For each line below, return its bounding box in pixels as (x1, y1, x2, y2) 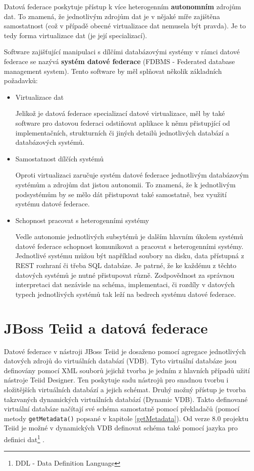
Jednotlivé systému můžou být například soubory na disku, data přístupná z (15, 250, 244, 261)
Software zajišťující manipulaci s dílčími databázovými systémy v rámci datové (4, 46, 240, 57)
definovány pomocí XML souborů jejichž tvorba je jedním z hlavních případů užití (4, 365, 250, 375)
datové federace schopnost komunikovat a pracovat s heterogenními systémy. (15, 241, 244, 251)
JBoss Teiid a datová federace (4, 317, 208, 337)
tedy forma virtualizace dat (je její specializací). (4, 30, 147, 40)
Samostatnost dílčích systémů (15, 153, 104, 163)
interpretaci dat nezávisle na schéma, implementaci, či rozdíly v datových (15, 279, 235, 290)
